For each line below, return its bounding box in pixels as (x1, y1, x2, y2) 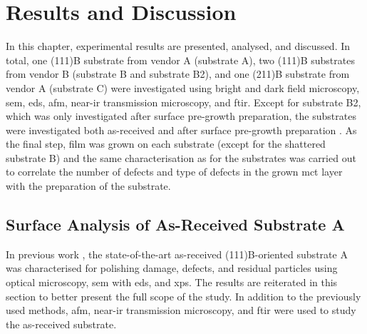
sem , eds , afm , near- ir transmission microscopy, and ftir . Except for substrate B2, (6, 94, 361, 109)
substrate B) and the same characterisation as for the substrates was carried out (6, 150, 356, 165)
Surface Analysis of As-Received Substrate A (6, 213, 345, 236)
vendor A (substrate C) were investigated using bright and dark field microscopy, (6, 80, 360, 95)
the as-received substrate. (6, 316, 117, 331)
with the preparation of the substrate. (6, 178, 171, 193)
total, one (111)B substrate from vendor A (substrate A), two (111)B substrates (6, 52, 355, 67)
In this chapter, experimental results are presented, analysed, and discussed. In (6, 39, 351, 54)
